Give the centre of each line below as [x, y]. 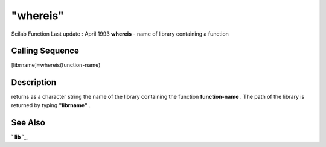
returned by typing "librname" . [51, 105]
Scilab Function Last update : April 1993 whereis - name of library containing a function [120, 34]
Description [34, 82]
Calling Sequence [45, 51]
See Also [28, 123]
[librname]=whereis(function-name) [56, 65]
